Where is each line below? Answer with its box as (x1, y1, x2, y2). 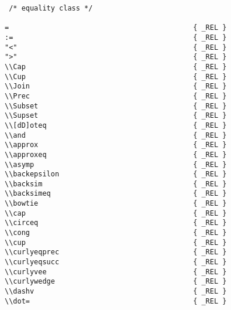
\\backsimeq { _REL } (5, 189, 227, 198)
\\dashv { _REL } (5, 287, 227, 296)
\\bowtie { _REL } (5, 199, 227, 208)
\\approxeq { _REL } (5, 150, 227, 159)
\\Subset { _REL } (5, 101, 227, 110)
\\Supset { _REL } (5, 111, 227, 120)
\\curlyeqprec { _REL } (5, 248, 227, 257)
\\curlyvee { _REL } (5, 267, 227, 276)
